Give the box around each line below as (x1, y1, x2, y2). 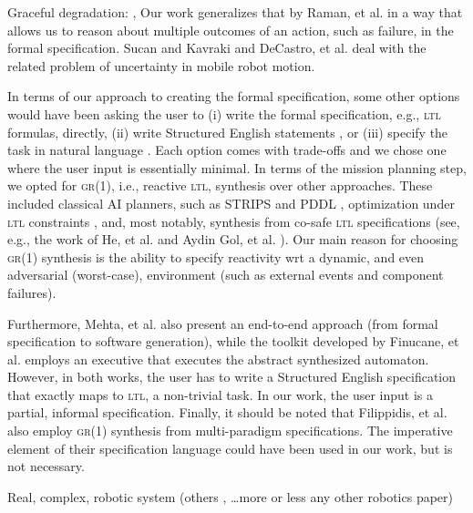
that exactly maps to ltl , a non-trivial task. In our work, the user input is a (7, 385, 433, 404)
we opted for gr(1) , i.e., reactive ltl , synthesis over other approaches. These (7, 176, 433, 195)
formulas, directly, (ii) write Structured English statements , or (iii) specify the (7, 122, 448, 141)
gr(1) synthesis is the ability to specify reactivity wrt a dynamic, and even (7, 247, 425, 266)
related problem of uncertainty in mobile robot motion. (7, 56, 315, 75)
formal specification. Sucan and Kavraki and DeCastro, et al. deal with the (7, 38, 427, 57)
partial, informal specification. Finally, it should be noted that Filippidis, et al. (7, 403, 447, 422)
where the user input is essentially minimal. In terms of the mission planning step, (7, 158, 467, 177)
